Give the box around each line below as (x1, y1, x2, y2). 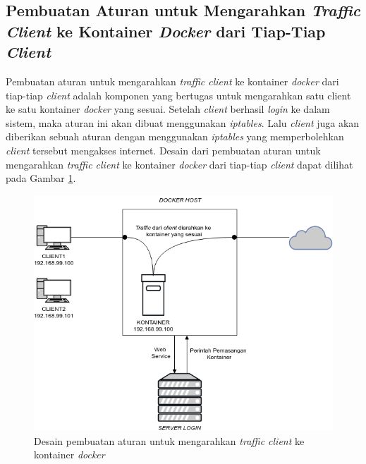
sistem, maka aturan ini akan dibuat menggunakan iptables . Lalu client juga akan (6, 115, 360, 130)
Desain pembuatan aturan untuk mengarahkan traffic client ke (34, 433, 305, 448)
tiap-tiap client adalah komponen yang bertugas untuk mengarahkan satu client (6, 87, 351, 102)
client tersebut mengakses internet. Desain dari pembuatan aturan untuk (6, 142, 321, 157)
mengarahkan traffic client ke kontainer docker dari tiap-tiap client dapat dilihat (6, 157, 353, 171)
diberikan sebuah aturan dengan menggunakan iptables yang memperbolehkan (6, 129, 344, 144)
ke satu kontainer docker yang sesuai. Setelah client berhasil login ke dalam (6, 102, 330, 116)
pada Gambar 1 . (6, 171, 76, 185)
